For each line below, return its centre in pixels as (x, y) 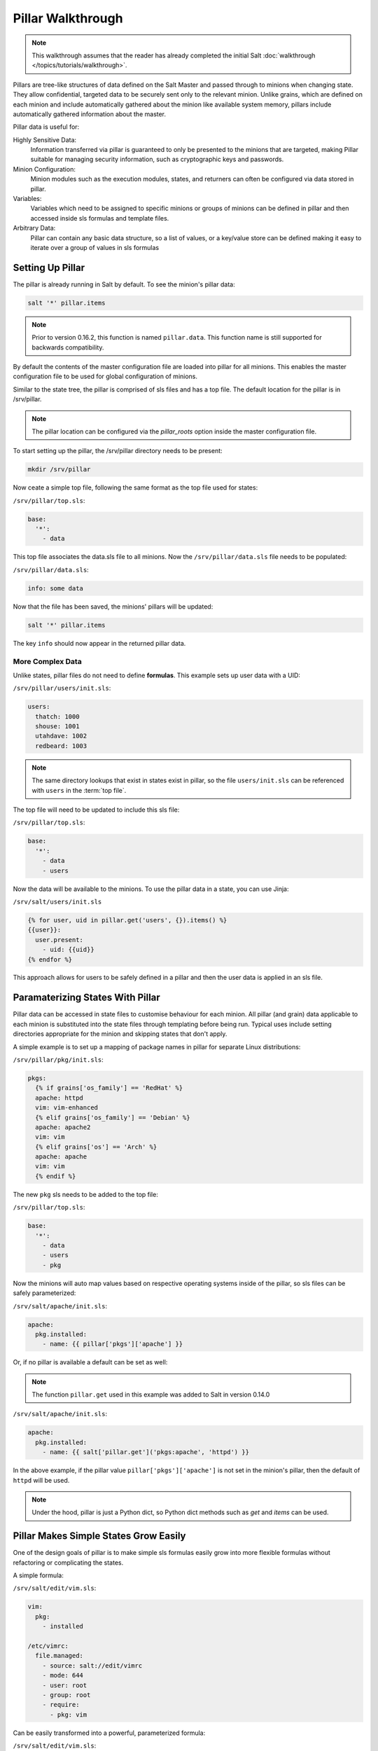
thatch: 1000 (57, 717)
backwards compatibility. (68, 347)
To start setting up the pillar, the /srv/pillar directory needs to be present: (118, 451)
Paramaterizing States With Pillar (86, 998)
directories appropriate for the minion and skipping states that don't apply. (120, 1034)
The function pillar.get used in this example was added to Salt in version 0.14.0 (151, 1394)
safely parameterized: (44, 1293)
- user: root (65, 1685)
